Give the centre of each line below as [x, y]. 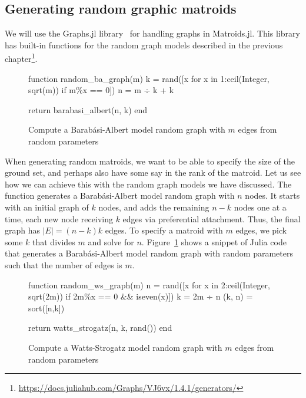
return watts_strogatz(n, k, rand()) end [100, 328]
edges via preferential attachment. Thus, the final [212, 218]
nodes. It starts [272, 195]
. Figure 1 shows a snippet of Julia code [214, 241]
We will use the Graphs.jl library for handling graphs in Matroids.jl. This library [152, 33]
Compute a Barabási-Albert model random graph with [127, 129]
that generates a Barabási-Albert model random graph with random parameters [149, 253]
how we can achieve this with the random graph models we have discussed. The [148, 184]
